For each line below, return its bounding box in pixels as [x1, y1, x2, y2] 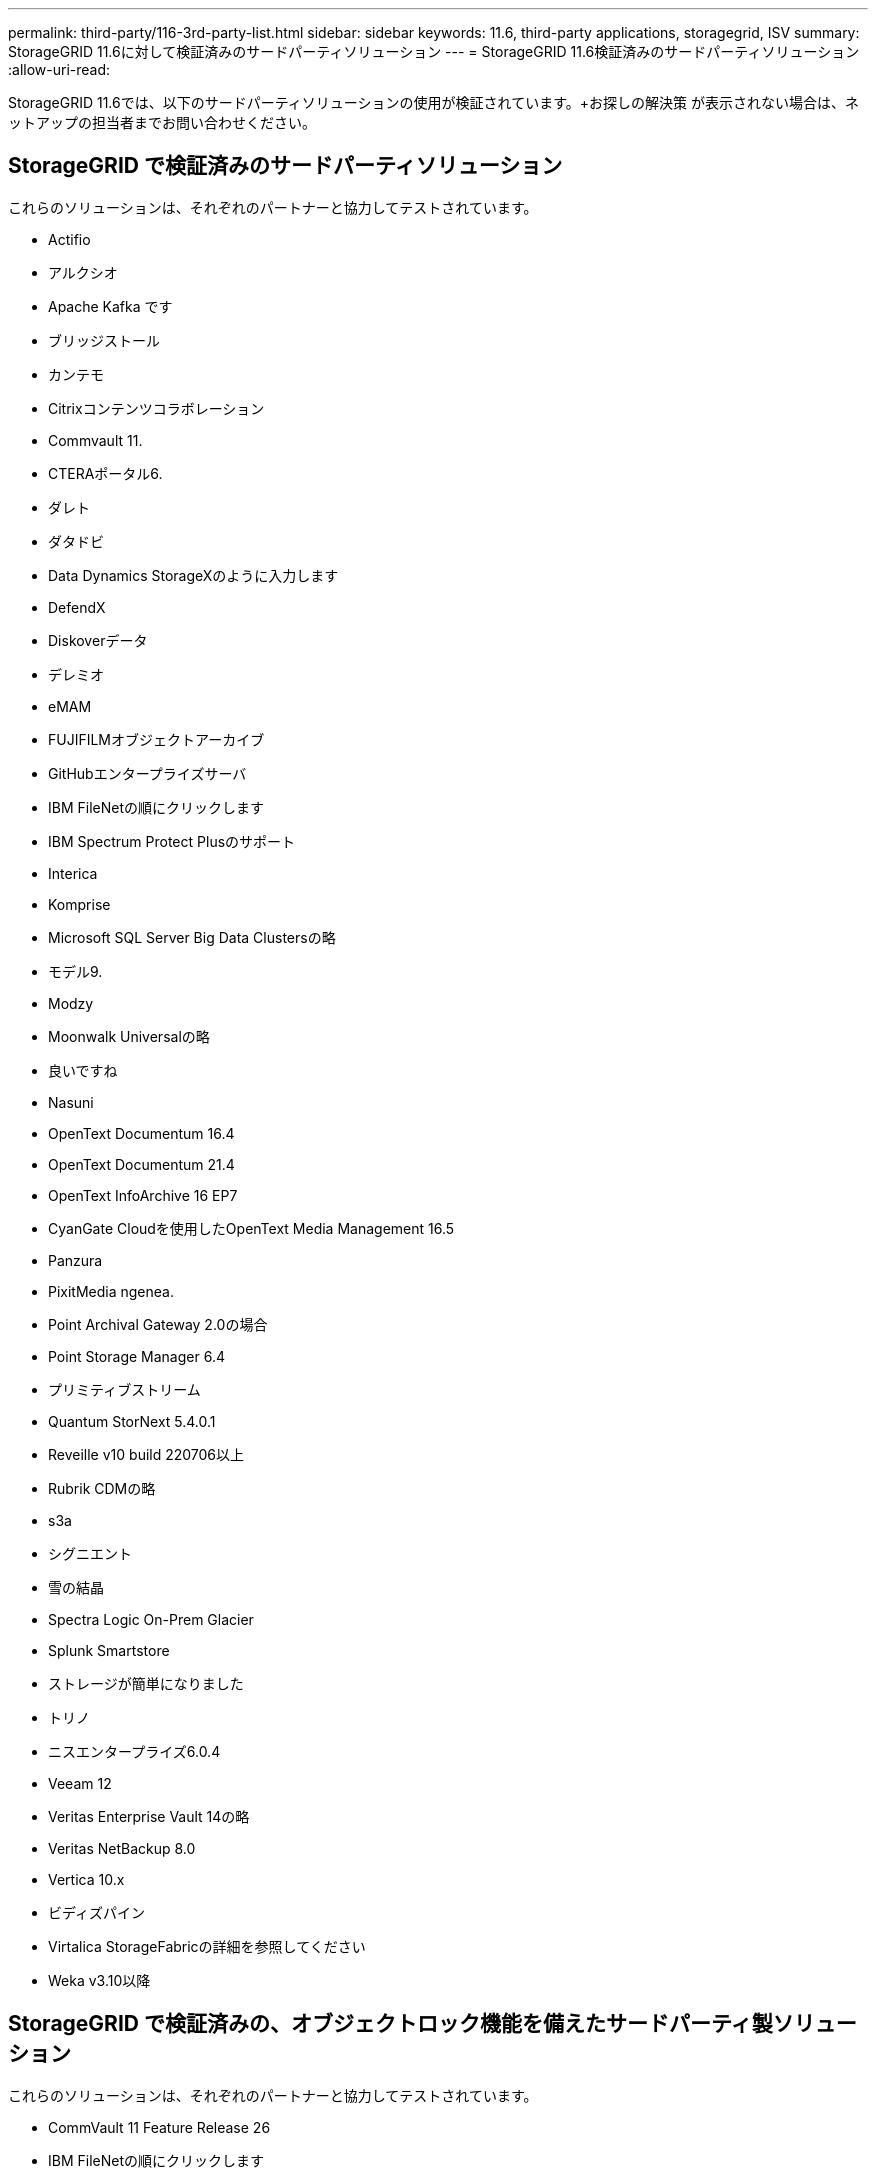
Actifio [48, 230, 91, 248]
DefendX [48, 598, 106, 616]
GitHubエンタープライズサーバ [48, 764, 247, 782]
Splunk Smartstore [48, 1641, 170, 1659]
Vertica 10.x [48, 1870, 125, 1888]
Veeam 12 [48, 1774, 112, 1792]
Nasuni [48, 1093, 94, 1111]
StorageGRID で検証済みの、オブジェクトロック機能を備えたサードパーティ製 [8, 2011, 773, 2037]
